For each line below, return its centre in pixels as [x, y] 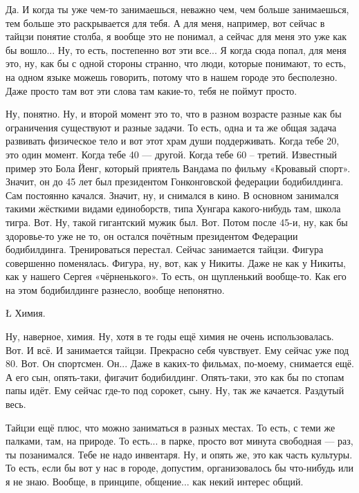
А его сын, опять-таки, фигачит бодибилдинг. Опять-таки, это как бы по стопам [175, 376]
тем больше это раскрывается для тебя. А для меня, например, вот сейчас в [165, 22]
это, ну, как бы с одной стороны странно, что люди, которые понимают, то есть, [176, 63]
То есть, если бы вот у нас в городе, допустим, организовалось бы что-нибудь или [179, 468]
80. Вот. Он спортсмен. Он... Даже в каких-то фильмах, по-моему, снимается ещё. [180, 363]
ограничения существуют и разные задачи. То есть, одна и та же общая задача [171, 127]
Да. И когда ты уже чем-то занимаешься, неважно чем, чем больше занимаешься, [177, 9]
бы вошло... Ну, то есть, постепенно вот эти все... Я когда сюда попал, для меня [176, 49]
